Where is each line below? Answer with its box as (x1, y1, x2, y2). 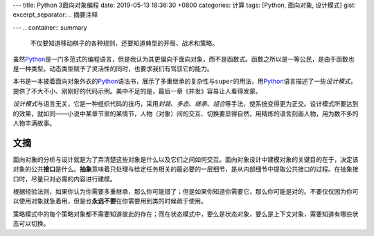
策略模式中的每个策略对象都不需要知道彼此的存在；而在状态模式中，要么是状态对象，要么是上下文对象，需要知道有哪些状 (12, 210, 359, 218)
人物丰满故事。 (12, 118, 55, 127)
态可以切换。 (12, 219, 50, 228)
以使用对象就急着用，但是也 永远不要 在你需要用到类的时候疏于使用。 (12, 197, 207, 206)
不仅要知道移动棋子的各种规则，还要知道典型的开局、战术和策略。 (30, 39, 218, 48)
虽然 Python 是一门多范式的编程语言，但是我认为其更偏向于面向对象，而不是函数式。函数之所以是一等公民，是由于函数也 (12, 55, 355, 63)
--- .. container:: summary (12, 23, 87, 31)
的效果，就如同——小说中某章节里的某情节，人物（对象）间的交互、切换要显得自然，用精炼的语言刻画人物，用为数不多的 (12, 109, 359, 118)
